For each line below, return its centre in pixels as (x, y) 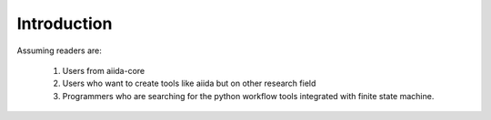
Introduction (65, 23)
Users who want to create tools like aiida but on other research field (189, 83)
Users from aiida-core (104, 70)
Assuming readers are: (59, 51)
